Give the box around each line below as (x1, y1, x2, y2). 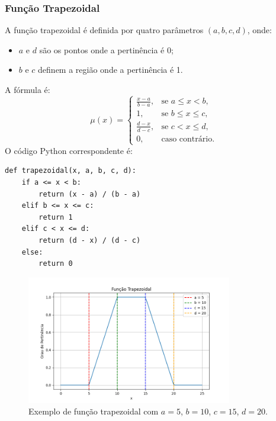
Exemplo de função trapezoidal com (28, 405, 159, 417)
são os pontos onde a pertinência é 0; (39, 43, 174, 56)
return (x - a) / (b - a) (38, 189, 141, 198)
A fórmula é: (5, 83, 50, 95)
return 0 (38, 259, 73, 268)
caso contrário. (161, 134, 215, 143)
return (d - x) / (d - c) (38, 236, 141, 245)
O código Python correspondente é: (5, 144, 133, 156)
